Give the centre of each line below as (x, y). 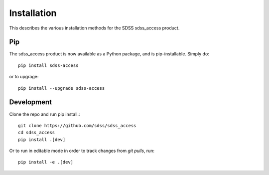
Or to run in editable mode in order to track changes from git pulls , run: (82, 151)
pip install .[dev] (42, 139)
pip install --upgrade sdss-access (62, 88)
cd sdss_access (37, 133)
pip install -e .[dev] (46, 162)
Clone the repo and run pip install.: (45, 114)
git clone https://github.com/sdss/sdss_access (77, 125)
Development (31, 102)
